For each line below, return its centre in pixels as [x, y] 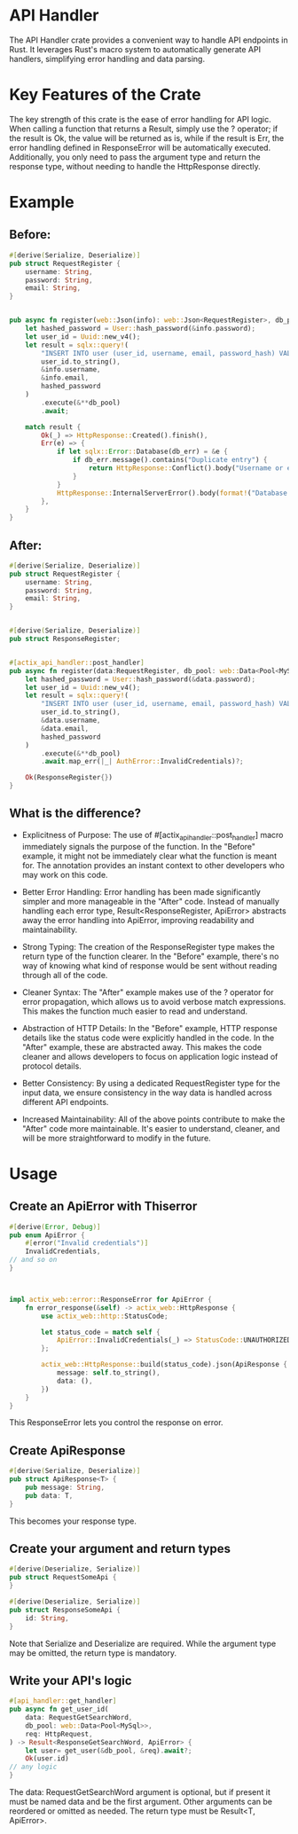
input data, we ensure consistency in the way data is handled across [147, 1093]
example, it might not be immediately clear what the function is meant [149, 856]
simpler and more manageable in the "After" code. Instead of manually [150, 901]
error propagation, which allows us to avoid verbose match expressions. [154, 1001]
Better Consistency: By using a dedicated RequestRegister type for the [151, 1083]
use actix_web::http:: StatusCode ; [105, 1316]
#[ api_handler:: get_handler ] [63, 1701]
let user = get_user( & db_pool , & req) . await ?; [109, 1751]
